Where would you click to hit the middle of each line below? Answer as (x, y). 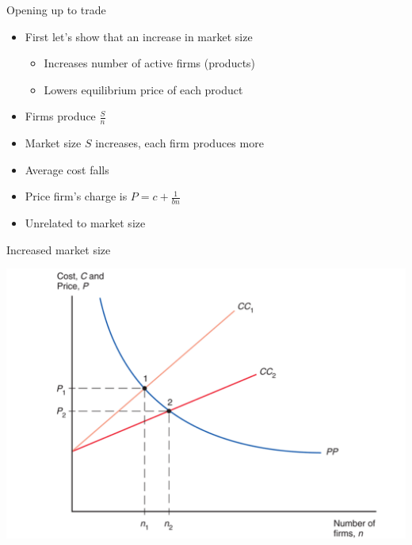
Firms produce (60, 116)
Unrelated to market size (85, 223)
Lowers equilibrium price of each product (143, 89)
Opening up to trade (56, 10)
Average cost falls (67, 169)
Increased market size (59, 249)
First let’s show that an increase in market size (139, 36)
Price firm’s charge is (76, 196)
